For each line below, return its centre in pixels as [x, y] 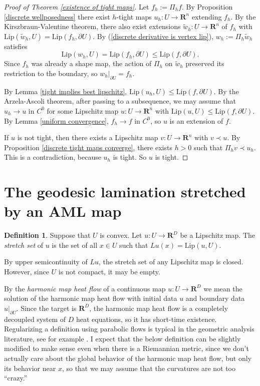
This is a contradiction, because [53, 157]
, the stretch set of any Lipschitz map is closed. [171, 262]
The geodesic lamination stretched [125, 191]
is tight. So [130, 157]
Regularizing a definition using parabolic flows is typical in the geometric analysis [129, 329]
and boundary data [215, 298]
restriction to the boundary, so [51, 73]
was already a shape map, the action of [91, 63]
